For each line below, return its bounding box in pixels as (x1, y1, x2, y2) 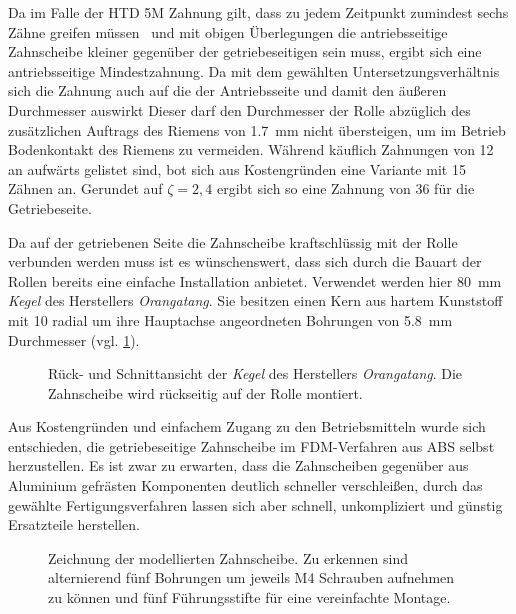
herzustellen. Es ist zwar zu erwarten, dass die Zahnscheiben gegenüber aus (8, 455, 469, 476)
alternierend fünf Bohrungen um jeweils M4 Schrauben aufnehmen (48, 567, 455, 588)
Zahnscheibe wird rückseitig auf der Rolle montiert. (48, 382, 363, 403)
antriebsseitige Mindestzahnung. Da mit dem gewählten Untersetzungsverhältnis (8, 60, 500, 81)
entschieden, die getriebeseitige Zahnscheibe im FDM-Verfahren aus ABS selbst (8, 435, 495, 456)
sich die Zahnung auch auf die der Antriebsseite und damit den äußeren (8, 80, 447, 101)
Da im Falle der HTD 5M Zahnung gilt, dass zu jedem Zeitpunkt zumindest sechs (8, 2, 509, 22)
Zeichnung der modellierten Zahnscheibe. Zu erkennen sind (48, 547, 409, 568)
